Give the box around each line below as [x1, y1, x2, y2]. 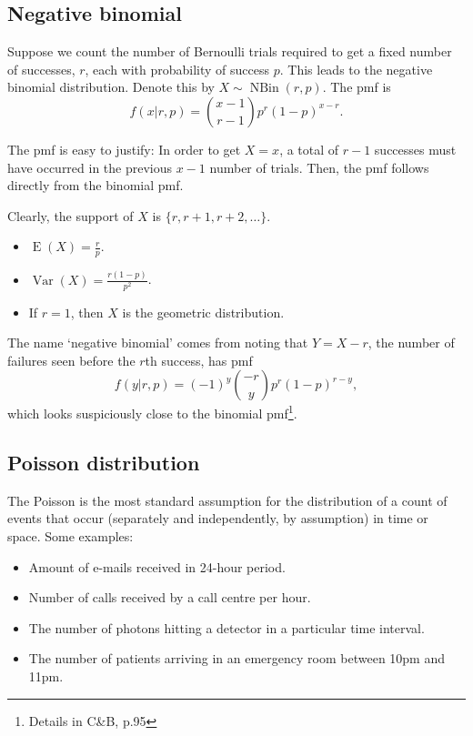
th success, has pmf [145, 350, 253, 369]
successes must [374, 139, 457, 158]
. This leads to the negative [279, 59, 433, 78]
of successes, [7, 59, 75, 78]
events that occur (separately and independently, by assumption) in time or [7, 509, 428, 528]
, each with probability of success [85, 59, 270, 78]
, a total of [279, 139, 339, 158]
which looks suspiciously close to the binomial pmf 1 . [7, 401, 297, 423]
